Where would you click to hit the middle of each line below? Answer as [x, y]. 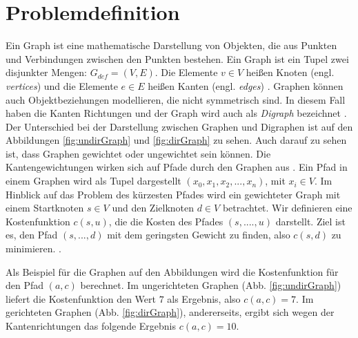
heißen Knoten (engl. [290, 72]
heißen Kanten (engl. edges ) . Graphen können [246, 85]
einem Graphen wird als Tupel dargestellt [93, 181]
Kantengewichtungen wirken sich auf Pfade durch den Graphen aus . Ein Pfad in [177, 167]
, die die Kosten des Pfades [166, 221]
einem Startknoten [45, 208]
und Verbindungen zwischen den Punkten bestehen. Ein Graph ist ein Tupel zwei [177, 58]
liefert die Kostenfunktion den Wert [81, 298]
